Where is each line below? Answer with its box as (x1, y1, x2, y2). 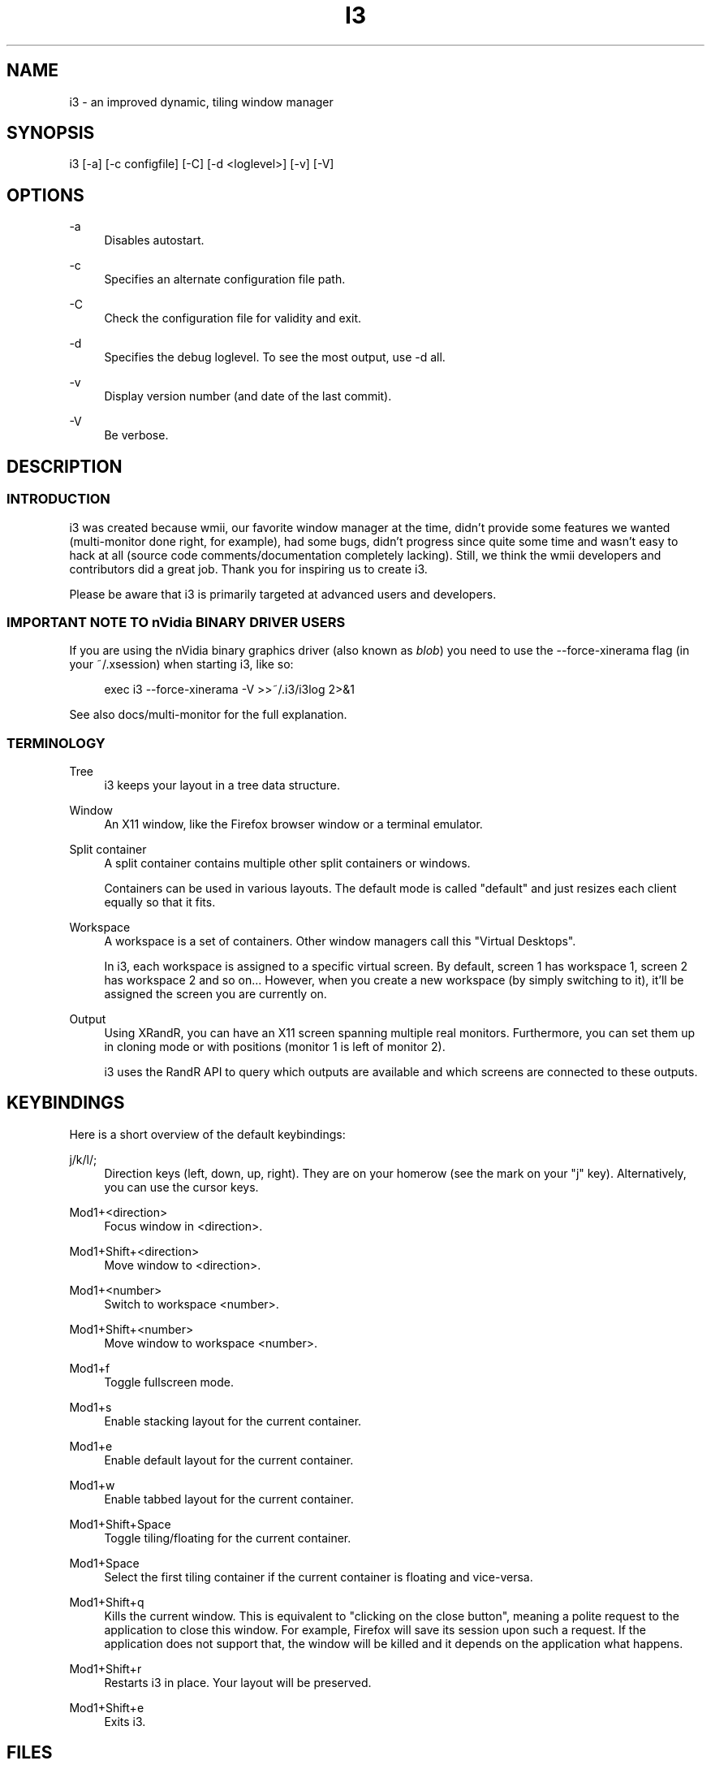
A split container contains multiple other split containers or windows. (104, 856, 471, 870)
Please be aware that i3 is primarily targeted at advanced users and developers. (69, 586, 497, 601)
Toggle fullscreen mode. (104, 1374, 235, 1389)
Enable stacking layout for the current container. (104, 1413, 362, 1428)
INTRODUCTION (6, 491, 110, 508)
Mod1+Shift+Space (69, 1516, 171, 1531)
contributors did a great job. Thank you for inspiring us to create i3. (69, 561, 428, 576)
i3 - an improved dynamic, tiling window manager (69, 94, 334, 109)
